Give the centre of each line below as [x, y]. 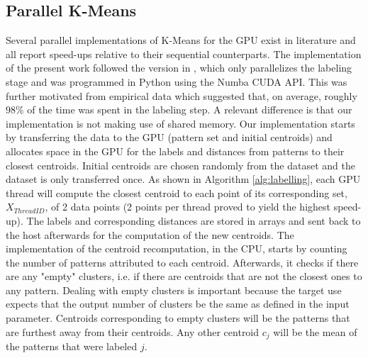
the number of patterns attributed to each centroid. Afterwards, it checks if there [182, 262]
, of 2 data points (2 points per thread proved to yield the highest [188, 207]
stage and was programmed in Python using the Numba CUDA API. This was [177, 81]
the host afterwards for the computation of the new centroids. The [150, 234]
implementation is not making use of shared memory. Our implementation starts [180, 123]
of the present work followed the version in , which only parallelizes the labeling [179, 68]
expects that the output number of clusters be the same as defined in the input [178, 304]
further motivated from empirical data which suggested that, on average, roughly [182, 95]
